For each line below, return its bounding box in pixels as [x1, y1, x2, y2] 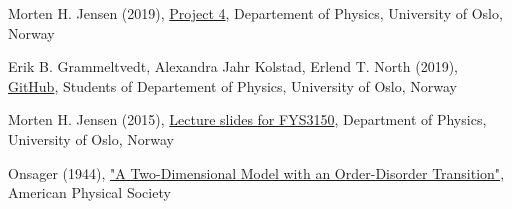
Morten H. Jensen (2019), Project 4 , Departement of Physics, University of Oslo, [8, 3, 503, 23]
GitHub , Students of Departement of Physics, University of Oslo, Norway [8, 75, 458, 96]
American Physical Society [8, 182, 171, 203]
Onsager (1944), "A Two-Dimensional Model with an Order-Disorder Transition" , [8, 162, 505, 183]
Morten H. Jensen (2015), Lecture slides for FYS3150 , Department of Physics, [8, 109, 487, 130]
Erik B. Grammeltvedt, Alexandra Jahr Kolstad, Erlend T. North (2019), [8, 56, 459, 77]
